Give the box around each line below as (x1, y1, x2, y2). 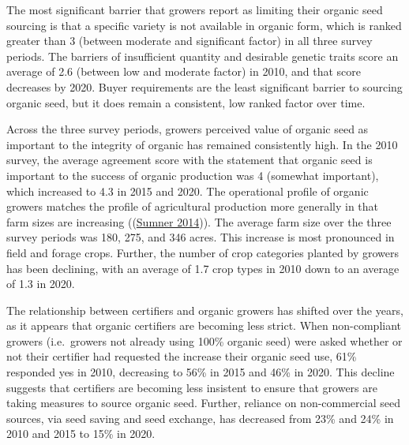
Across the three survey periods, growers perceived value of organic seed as (6, 121, 369, 137)
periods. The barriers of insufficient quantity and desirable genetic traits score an (6, 47, 399, 64)
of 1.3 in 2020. (6, 275, 75, 292)
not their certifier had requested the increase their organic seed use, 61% (6, 348, 357, 365)
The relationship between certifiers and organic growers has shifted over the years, (6, 301, 403, 318)
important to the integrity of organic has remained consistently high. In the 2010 (6, 136, 398, 152)
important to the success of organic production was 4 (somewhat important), (6, 166, 379, 183)
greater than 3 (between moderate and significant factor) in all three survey (6, 32, 373, 49)
